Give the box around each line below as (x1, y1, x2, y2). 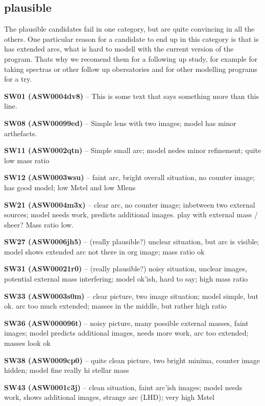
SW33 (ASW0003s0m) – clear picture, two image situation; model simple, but (4, 290, 258, 301)
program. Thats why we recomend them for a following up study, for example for (4, 53, 258, 64)
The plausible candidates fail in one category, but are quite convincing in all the (4, 23, 255, 34)
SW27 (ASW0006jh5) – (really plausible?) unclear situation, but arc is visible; (4, 236, 259, 247)
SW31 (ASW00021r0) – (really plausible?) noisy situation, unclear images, (4, 263, 247, 274)
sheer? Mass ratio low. (4, 219, 74, 230)
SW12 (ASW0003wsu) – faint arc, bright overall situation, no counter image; (4, 172, 255, 183)
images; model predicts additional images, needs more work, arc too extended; (4, 327, 249, 338)
